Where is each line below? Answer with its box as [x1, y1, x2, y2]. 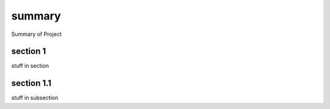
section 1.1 [11, 78, 52, 88]
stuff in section [11, 62, 49, 69]
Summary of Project [11, 30, 62, 38]
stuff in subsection [11, 94, 59, 102]
